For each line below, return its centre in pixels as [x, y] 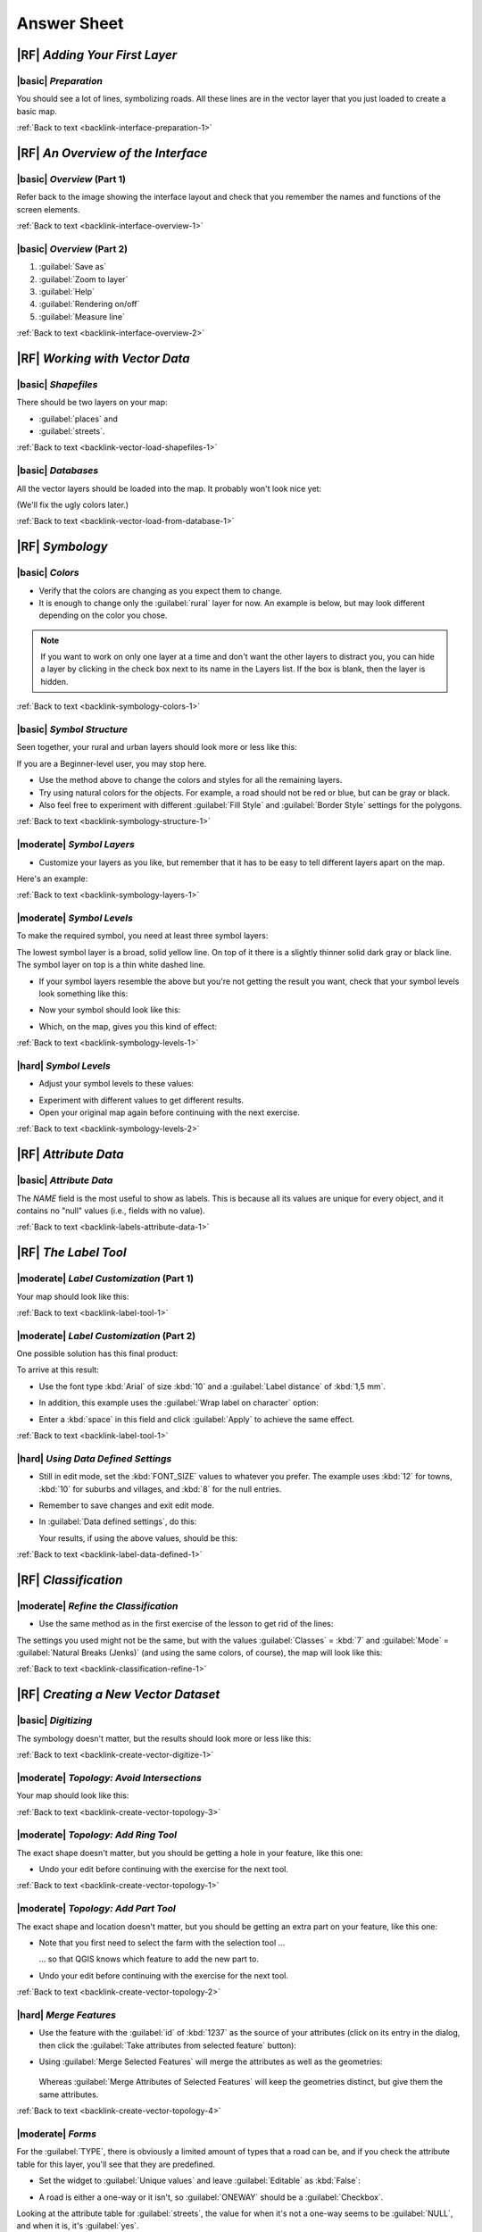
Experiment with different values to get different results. [141, 1100]
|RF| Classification [70, 1580]
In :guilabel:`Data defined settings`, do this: [118, 1521]
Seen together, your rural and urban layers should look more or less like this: [157, 747]
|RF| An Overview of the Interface [112, 153]
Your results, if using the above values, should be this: [138, 1538]
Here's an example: [52, 879]
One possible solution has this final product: [97, 1353]
